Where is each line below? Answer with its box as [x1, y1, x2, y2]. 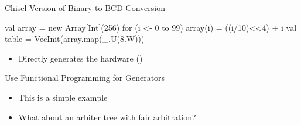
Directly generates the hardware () [18, 52, 143, 64]
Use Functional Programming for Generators [5, 72, 165, 84]
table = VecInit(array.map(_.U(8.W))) [5, 33, 145, 45]
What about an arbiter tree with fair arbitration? [18, 110, 196, 123]
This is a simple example [18, 91, 108, 103]
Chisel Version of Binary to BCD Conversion [5, 2, 165, 13]
